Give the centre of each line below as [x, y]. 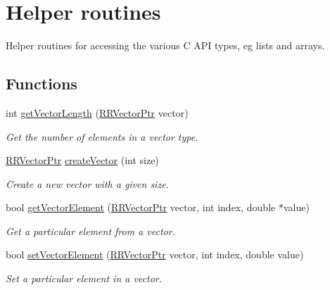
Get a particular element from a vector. [90, 231]
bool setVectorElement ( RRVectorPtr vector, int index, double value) [155, 254]
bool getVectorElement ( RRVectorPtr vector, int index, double [141, 207]
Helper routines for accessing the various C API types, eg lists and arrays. [165, 45]
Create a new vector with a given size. [87, 183]
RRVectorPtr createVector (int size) [82, 160]
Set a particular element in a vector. [84, 278]
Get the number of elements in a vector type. [102, 136]
